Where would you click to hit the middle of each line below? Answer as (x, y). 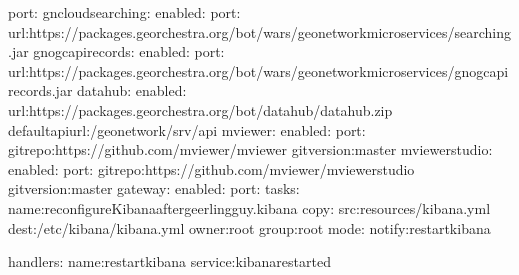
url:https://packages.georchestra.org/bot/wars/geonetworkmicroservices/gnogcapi (258, 70)
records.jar (40, 90)
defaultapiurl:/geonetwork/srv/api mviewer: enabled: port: (187, 129)
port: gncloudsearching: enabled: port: (124, 12)
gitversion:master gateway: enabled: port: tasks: (154, 188)
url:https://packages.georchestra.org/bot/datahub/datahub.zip (200, 109)
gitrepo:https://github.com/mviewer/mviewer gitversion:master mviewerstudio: (250, 149)
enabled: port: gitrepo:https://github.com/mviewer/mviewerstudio (211, 168)
